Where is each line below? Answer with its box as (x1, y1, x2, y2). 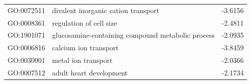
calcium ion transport (52, 42, 119, 53)
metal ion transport (52, 55, 113, 65)
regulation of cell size (52, 17, 117, 28)
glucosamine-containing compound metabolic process (52, 30, 215, 40)
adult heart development (52, 67, 128, 77)
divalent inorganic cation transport (52, 5, 159, 15)
